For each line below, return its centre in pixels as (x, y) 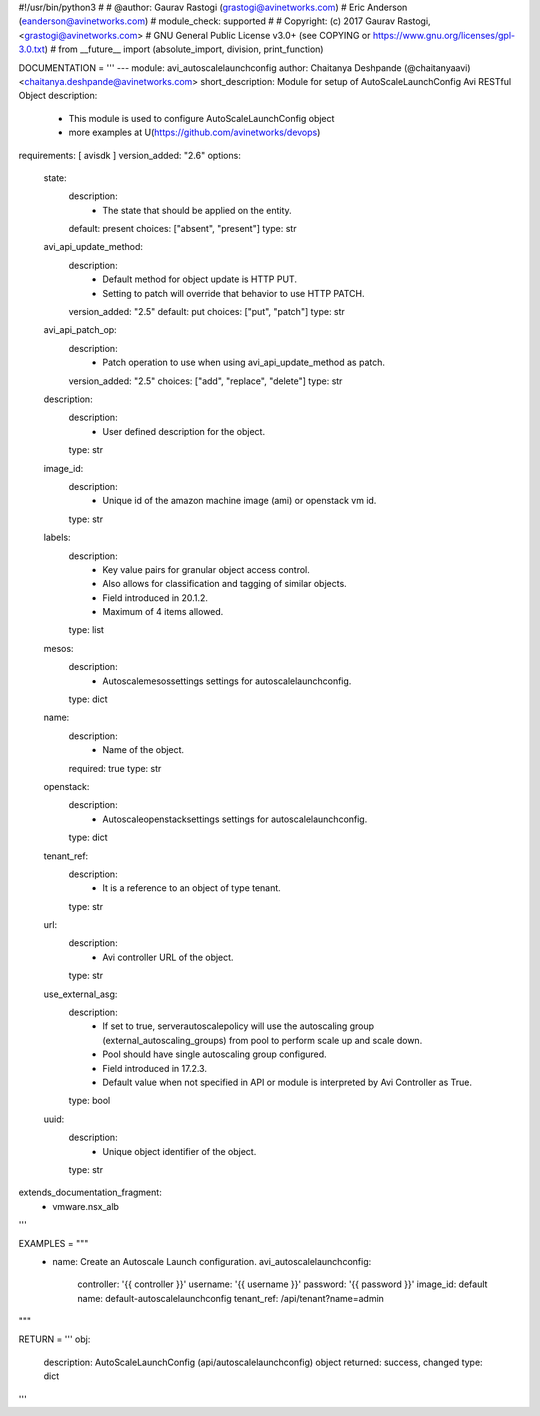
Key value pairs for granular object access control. (206, 569)
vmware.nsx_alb (86, 1206)
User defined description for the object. (183, 431)
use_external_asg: (80, 994)
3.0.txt (31, 49)
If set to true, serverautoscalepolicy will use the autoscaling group (238, 1026)
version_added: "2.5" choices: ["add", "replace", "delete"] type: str (205, 381)
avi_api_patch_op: (80, 330)
